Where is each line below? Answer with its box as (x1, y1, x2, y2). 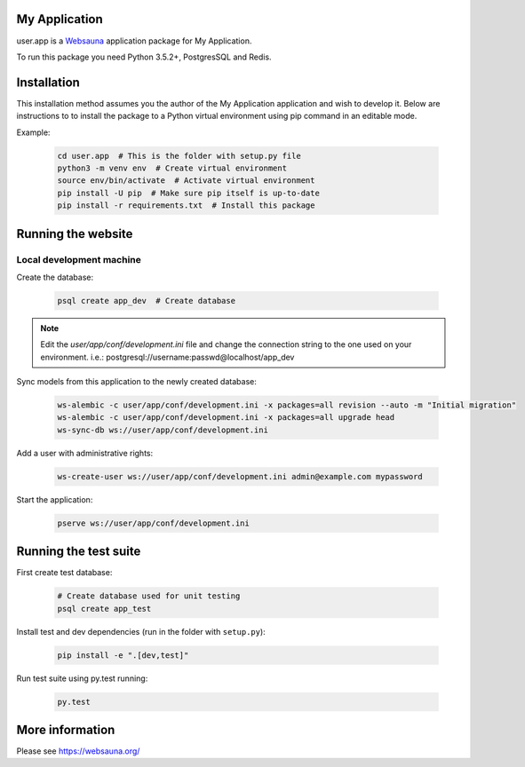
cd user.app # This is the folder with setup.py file (57, 151, 301, 161)
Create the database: (16, 272, 94, 282)
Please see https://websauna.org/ (16, 746, 140, 756)
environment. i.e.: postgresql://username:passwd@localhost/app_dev (40, 352, 295, 362)
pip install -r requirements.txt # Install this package (57, 201, 315, 210)
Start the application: (16, 494, 93, 505)
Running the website (16, 226, 133, 241)
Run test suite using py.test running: (16, 673, 148, 684)
